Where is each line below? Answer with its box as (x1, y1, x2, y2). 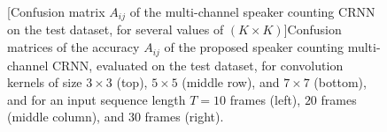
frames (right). (144, 107, 224, 126)
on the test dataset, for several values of (7, 20, 224, 39)
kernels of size (7, 73, 82, 92)
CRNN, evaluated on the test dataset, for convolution (51, 55, 344, 74)
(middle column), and (7, 107, 125, 126)
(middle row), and (182, 73, 280, 92)
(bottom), (313, 73, 367, 92)
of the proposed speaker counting (164, 38, 344, 56)
